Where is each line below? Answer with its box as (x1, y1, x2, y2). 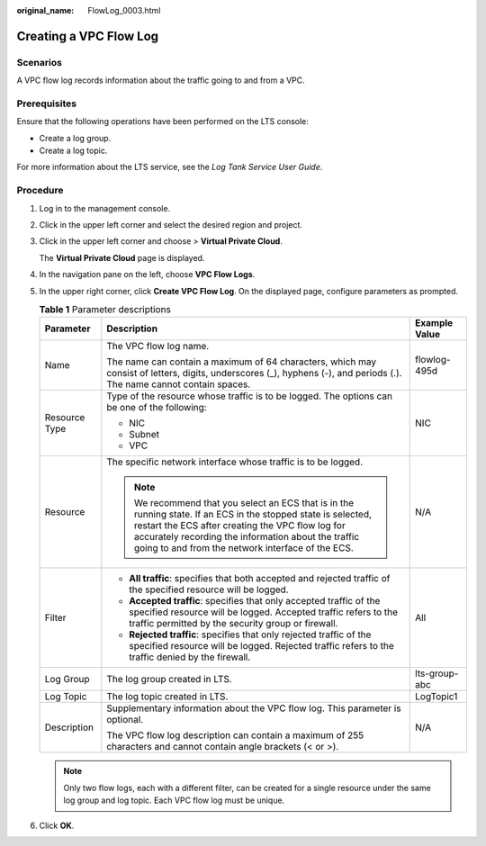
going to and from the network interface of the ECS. (133, 542, 355, 554)
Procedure (16, 184, 64, 197)
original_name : (16, 5, 75, 15)
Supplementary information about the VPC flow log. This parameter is (106, 702, 401, 715)
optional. (106, 714, 144, 726)
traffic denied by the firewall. (129, 651, 251, 663)
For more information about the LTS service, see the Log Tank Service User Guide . (16, 162, 323, 173)
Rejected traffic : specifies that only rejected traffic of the (129, 628, 372, 641)
